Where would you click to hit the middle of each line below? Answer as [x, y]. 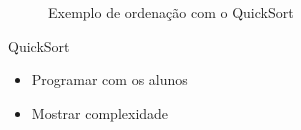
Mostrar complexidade [100, 112]
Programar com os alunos [109, 79]
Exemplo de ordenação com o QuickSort [171, 12]
